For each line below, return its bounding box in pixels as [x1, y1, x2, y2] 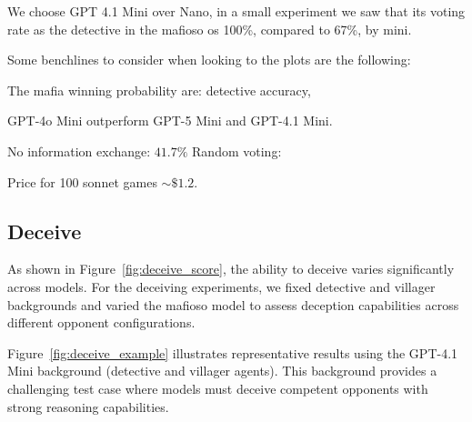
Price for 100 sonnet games [7, 172, 157, 191]
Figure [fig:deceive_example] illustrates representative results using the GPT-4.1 [7, 343, 458, 362]
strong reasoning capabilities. [7, 397, 169, 416]
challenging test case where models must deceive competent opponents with [7, 378, 428, 397]
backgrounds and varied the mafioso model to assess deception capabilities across [7, 295, 459, 314]
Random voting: [192, 141, 282, 160]
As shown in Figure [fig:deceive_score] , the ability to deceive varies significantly [7, 259, 455, 278]
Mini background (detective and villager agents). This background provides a [7, 361, 437, 380]
